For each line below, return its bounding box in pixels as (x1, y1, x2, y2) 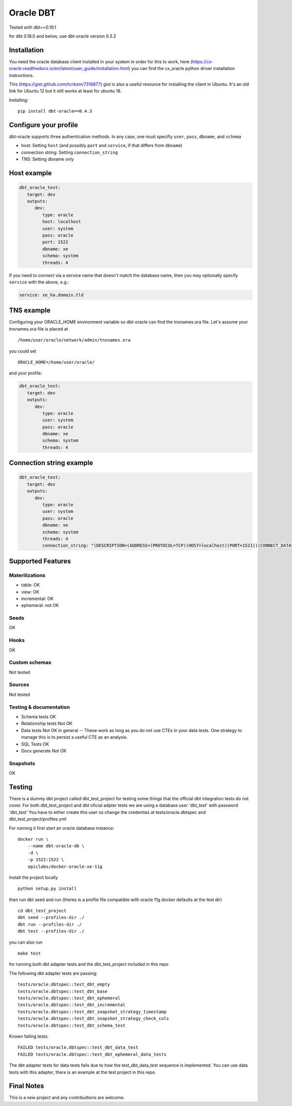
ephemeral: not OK (21, 602, 59, 608)
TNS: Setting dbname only (21, 156, 74, 162)
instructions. (9, 72, 34, 78)
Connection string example (9, 459, 93, 467)
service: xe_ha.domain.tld (19, 292, 84, 298)
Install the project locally (9, 874, 58, 880)
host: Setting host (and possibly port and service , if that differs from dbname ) (21, 143, 182, 149)
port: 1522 (42, 239, 68, 245)
